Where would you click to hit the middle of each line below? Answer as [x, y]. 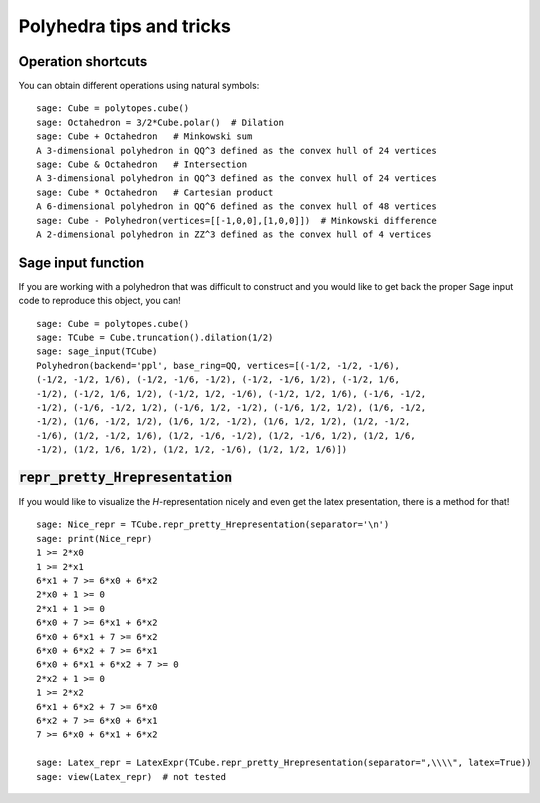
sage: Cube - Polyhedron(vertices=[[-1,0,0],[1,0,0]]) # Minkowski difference [236, 220]
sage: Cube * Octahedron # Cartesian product [155, 192]
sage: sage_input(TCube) [97, 351]
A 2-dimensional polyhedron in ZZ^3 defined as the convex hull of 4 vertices [234, 234]
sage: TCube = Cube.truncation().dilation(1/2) [155, 338]
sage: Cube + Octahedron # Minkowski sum [144, 136]
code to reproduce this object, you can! [100, 301]
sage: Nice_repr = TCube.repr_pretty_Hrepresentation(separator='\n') [213, 524]
